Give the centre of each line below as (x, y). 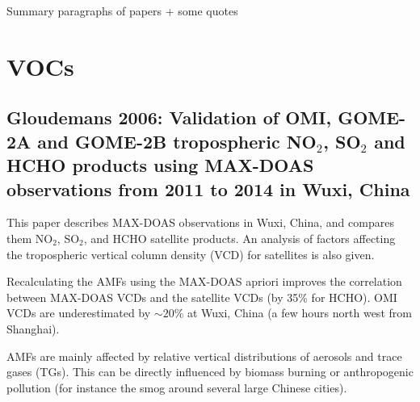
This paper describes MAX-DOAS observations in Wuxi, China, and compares (200, 222)
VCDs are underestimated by (79, 313)
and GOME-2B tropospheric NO (177, 141)
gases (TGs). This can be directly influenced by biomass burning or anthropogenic (210, 372)
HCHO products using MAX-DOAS (160, 165)
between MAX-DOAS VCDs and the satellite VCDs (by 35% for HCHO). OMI (202, 297)
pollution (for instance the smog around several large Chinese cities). (177, 387)
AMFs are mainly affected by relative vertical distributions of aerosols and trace (204, 356)
